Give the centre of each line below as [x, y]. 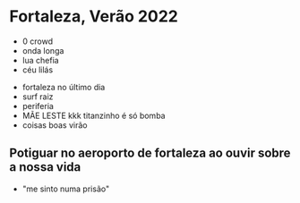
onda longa [43, 50]
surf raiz [38, 97]
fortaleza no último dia [64, 87]
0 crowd [38, 41]
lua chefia [41, 60]
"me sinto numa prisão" [66, 189]
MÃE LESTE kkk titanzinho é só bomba [94, 115]
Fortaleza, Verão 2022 [94, 17]
